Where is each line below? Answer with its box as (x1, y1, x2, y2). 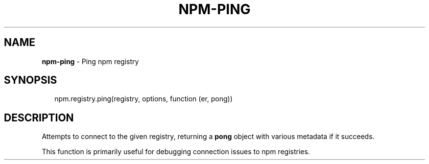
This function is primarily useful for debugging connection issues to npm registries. (42, 147, 310, 156)
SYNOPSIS (4, 74, 57, 87)
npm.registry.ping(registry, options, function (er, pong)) (54, 94, 233, 103)
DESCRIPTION (4, 111, 74, 124)
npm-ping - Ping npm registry (42, 57, 139, 66)
